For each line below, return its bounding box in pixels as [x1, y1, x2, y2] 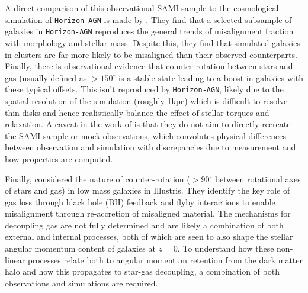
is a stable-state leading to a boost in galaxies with [118, 71, 303, 83]
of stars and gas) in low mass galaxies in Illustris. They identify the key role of [5, 184, 290, 197]
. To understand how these [177, 242, 274, 255]
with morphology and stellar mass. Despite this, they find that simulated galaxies [5, 36, 300, 49]
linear [5, 253, 25, 266]
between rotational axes [214, 172, 301, 185]
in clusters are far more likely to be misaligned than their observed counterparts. [5, 48, 297, 60]
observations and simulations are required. [5, 276, 158, 289]
